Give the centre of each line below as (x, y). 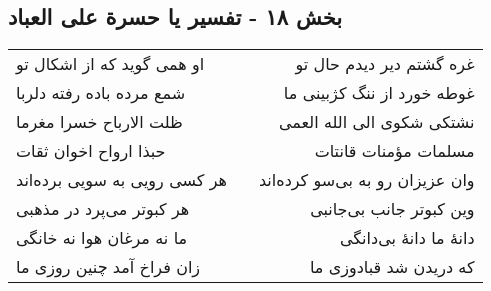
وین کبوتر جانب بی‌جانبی (392, 209)
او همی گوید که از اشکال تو (110, 64)
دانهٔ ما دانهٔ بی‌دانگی (407, 238)
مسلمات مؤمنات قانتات (394, 151)
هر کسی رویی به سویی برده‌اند (121, 180)
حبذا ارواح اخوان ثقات (91, 151)
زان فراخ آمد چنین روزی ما (108, 267)
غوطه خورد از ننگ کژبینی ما (379, 93)
